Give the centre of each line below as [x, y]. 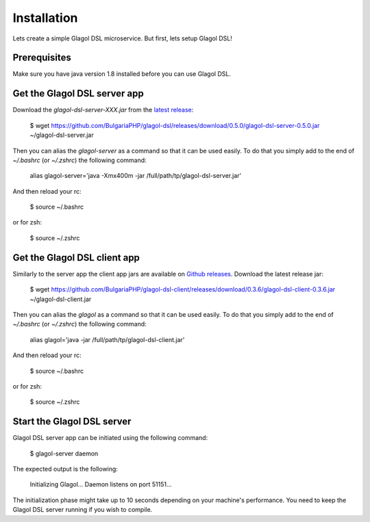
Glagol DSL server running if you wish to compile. [83, 510]
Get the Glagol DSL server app [78, 93]
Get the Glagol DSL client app [76, 258]
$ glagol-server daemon [64, 453]
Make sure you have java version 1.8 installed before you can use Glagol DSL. [122, 74]
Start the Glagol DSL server [72, 422]
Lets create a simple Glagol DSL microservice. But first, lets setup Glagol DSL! [122, 38]
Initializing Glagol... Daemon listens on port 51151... [101, 484]
